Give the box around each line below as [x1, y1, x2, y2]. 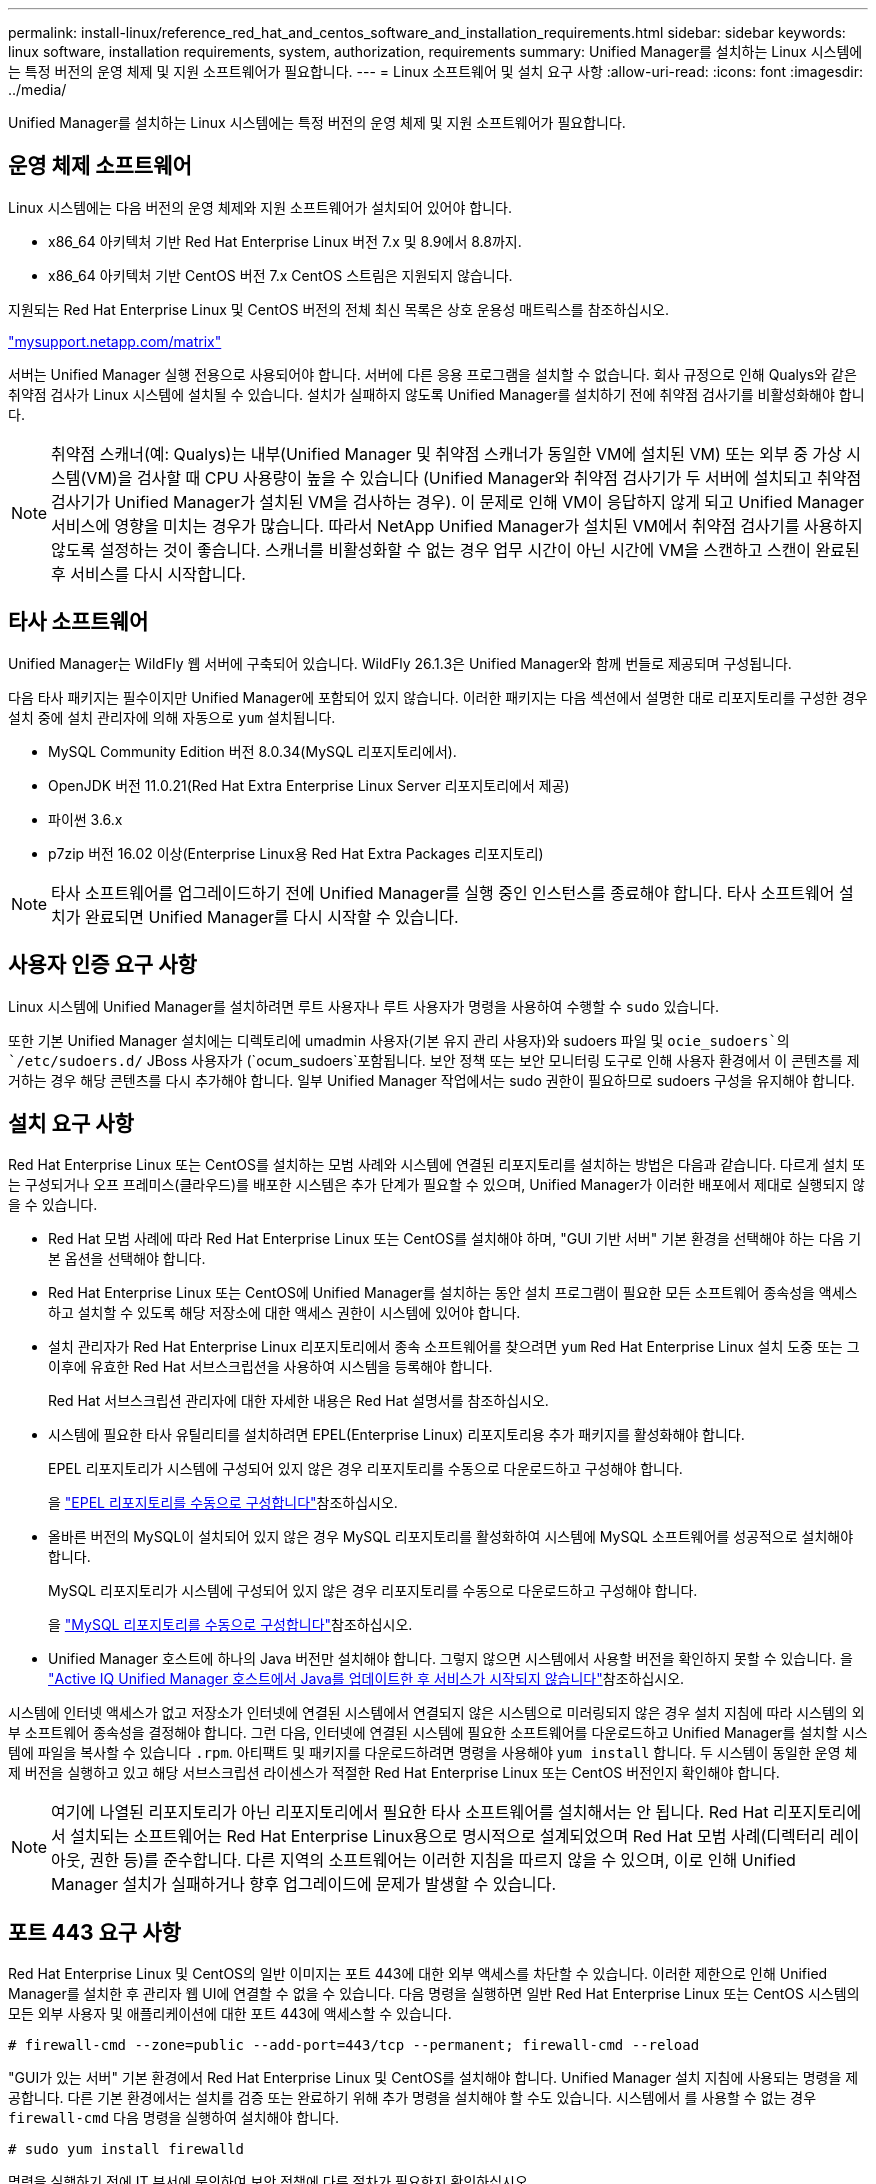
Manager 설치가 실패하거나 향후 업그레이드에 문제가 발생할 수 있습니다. [51, 1874, 557, 1895]
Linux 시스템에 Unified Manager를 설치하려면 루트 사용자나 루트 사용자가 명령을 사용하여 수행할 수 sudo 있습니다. [8, 997, 719, 1015]
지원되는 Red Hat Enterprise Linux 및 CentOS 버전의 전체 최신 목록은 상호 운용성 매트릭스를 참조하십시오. [8, 300, 669, 318]
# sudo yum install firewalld [8, 2141, 245, 2158]
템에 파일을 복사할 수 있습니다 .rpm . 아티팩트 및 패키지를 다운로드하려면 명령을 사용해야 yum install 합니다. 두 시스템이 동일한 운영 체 [8, 1744, 858, 1762]
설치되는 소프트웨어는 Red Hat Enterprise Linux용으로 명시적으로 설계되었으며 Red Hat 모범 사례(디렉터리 [70, 1826, 826, 1847]
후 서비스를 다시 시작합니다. [51, 563, 246, 584]
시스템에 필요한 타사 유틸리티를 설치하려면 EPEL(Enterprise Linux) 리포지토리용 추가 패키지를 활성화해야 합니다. [48, 1426, 745, 1444]
